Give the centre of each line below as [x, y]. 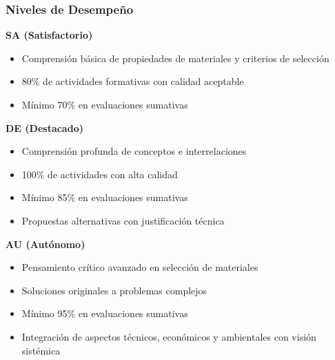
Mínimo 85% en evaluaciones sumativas [105, 197]
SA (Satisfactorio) [49, 35]
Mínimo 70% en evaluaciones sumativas [105, 104]
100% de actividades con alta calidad [100, 174]
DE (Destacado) [44, 127]
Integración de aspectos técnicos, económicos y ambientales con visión [169, 336]
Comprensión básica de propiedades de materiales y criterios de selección [175, 58]
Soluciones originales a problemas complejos [114, 290]
